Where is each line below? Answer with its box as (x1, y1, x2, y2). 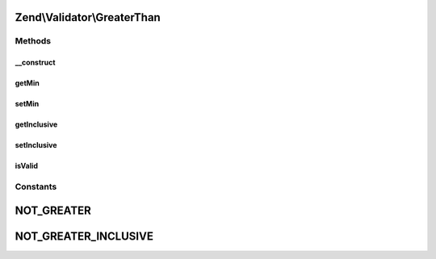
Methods (15, 36, 52, 47)
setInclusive (15, 140, 57, 150)
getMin (15, 78, 40, 88)
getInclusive (15, 119, 58, 129)
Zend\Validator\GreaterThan (15, 10, 161, 24)
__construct (15, 57, 56, 68)
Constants (15, 181, 57, 192)
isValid (15, 161, 39, 171)
